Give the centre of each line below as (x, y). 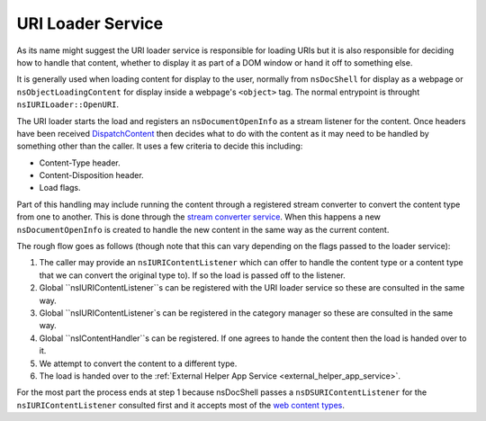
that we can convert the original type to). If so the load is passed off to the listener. (192, 275)
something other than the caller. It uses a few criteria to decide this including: (160, 146)
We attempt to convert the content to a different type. (138, 363)
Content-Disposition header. (91, 175)
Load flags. (60, 188)
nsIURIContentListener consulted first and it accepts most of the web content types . (181, 405)
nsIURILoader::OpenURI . (68, 104)
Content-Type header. (80, 163)
